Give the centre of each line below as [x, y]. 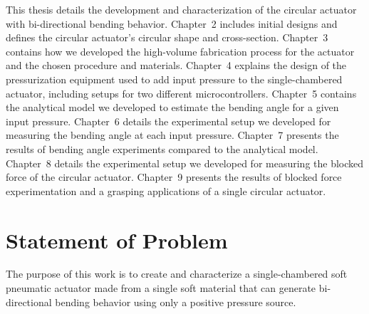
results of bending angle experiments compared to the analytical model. [162, 148]
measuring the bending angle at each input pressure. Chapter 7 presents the [172, 135]
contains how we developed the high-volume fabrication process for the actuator [180, 51]
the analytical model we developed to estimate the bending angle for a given [172, 107]
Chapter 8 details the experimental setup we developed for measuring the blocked [185, 163]
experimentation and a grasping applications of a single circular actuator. [166, 190]
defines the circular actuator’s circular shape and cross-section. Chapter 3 [167, 37]
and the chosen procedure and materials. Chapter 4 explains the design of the [176, 65]
